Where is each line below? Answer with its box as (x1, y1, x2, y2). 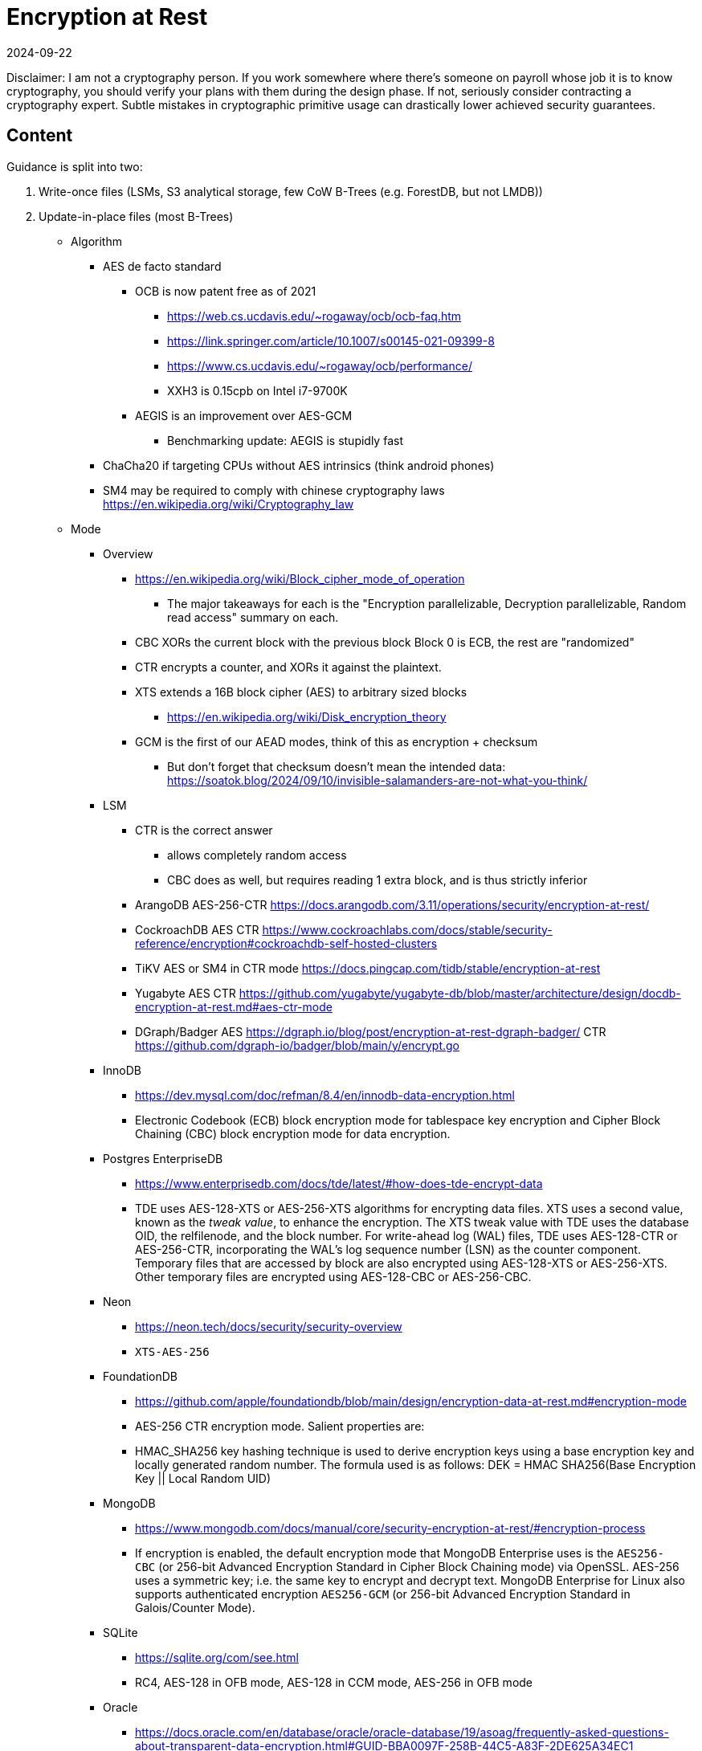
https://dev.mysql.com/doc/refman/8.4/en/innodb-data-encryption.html (135, 1088, 515, 1102)
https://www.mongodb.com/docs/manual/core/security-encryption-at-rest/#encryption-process (135, 1520, 646, 1535)
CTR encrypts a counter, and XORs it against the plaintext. (135, 659, 442, 674)
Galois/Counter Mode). (135, 1600, 255, 1614)
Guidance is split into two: (6, 159, 143, 173)
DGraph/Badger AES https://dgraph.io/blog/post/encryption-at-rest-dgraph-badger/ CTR (135, 1024, 606, 1039)
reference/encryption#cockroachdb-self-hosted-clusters (135, 936, 438, 950)
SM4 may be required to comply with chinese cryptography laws (103, 483, 445, 497)
